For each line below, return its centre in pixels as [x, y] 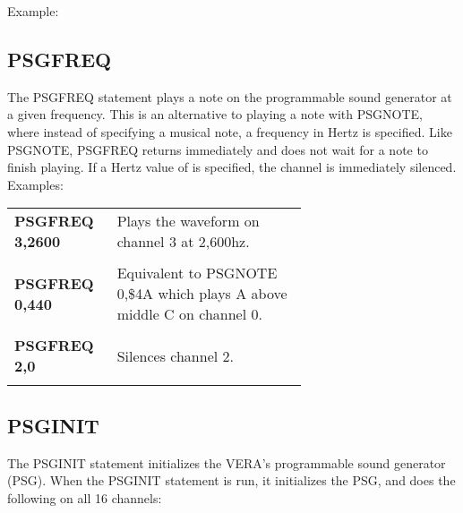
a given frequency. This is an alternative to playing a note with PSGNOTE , [215, 114]
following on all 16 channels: [85, 497]
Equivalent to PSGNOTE [197, 273]
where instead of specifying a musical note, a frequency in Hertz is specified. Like [230, 131]
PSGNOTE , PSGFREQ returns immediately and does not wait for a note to [218, 149]
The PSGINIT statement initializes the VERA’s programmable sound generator [227, 462]
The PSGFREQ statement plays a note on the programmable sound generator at [230, 96]
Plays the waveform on [188, 221]
